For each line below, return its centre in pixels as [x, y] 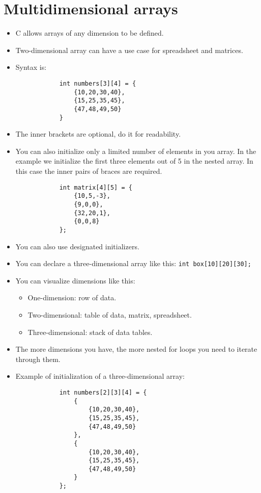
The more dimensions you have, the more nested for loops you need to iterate [136, 349]
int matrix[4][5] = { [96, 187]
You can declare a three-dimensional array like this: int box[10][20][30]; [133, 263]
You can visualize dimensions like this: [75, 280]
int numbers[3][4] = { [98, 83]
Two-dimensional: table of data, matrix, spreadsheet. [110, 314]
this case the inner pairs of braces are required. [89, 171]
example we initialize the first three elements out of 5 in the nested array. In [134, 161]
